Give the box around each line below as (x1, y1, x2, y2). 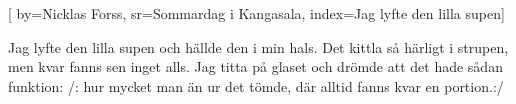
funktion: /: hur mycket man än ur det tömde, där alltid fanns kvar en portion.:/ (8, 75, 504, 96)
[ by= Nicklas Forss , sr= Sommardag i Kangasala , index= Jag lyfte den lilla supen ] (8, 3, 505, 23)
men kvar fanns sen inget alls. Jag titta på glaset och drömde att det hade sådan (8, 56, 503, 77)
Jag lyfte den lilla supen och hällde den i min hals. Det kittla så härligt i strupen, (8, 36, 509, 57)
